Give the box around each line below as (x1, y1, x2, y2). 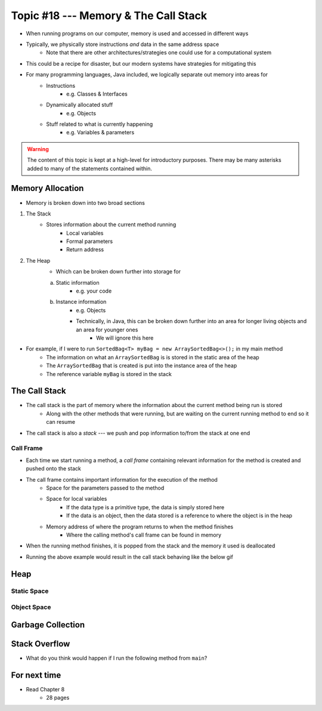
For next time (11, 670, 61, 680)
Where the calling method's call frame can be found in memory (66, 531, 222, 538)
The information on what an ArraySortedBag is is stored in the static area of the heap (46, 353, 259, 361)
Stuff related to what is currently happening (46, 121, 153, 128)
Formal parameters (66, 238, 113, 245)
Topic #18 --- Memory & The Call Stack (11, 9, 208, 22)
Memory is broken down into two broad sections (26, 199, 145, 206)
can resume (46, 418, 76, 426)
